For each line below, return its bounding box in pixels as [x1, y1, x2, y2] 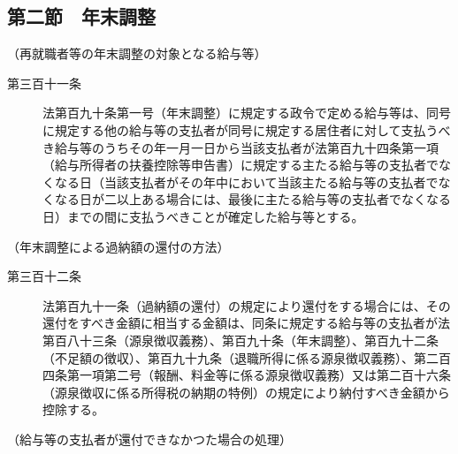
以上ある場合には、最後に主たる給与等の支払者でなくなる [116, 190, 451, 208]
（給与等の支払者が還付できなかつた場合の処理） [7, 429, 292, 448]
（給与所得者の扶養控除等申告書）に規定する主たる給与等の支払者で [42, 155, 439, 174]
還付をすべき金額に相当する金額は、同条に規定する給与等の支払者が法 [42, 314, 451, 332]
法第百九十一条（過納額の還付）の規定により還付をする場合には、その [42, 296, 451, 314]
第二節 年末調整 [7, 3, 156, 30]
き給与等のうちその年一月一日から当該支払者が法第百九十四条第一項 [42, 138, 439, 156]
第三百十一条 [7, 73, 81, 92]
